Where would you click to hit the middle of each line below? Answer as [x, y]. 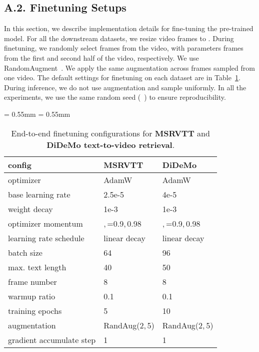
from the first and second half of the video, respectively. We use [101, 57]
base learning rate [39, 194]
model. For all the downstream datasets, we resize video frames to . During [119, 38]
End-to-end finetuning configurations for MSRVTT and [110, 133]
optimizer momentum [45, 223]
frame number [32, 281]
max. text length [37, 267]
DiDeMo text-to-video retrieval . [111, 144]
